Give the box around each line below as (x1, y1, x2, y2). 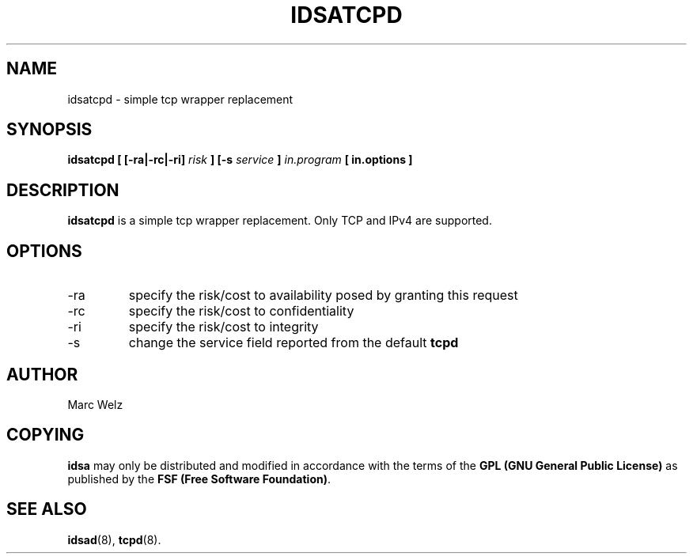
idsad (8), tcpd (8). (67, 532, 161, 547)
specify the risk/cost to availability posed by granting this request (128, 287, 518, 304)
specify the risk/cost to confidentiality (128, 303, 354, 320)
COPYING (6, 425, 85, 445)
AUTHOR (6, 364, 78, 384)
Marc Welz (67, 397, 123, 411)
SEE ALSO (6, 499, 87, 520)
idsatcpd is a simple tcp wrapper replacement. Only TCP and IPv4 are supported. (67, 214, 492, 228)
